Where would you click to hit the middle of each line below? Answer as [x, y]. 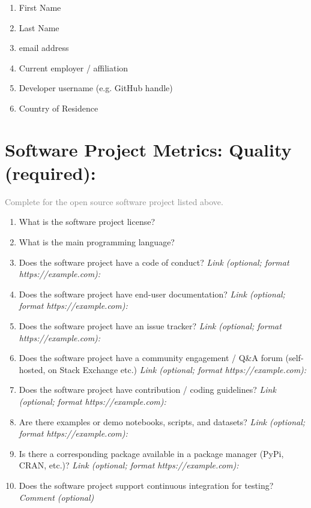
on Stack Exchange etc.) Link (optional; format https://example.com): [177, 369]
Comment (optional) [56, 497]
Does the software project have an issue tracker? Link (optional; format [150, 326]
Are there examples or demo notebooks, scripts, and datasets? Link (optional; [162, 421]
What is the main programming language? [97, 242]
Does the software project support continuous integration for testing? [146, 485]
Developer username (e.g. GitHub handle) [96, 88]
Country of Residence [59, 108]
